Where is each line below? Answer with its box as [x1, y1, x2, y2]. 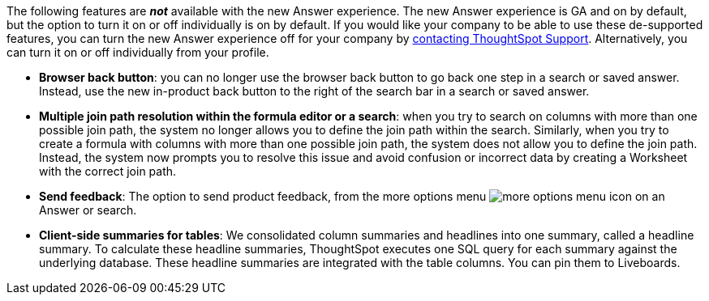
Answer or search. [39, 203, 137, 217]
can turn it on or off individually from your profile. [6, 45, 269, 59]
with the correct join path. [39, 164, 177, 178]
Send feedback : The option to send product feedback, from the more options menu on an [39, 189, 665, 203]
